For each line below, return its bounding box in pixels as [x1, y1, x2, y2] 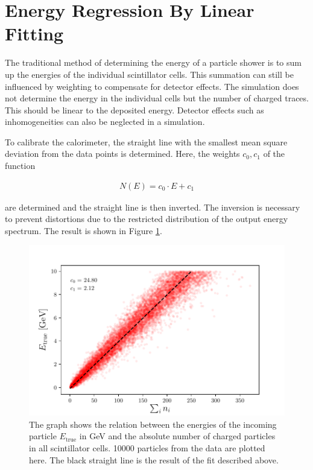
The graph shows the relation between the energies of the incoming [29, 418, 277, 430]
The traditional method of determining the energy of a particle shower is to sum [5, 56, 302, 69]
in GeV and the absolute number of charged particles [79, 430, 276, 442]
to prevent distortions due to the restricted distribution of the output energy [5, 212, 288, 225]
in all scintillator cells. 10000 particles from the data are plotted [29, 441, 265, 454]
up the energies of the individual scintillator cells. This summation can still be [5, 68, 294, 80]
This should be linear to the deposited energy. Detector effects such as [5, 103, 264, 116]
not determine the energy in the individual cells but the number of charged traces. [5, 92, 309, 104]
